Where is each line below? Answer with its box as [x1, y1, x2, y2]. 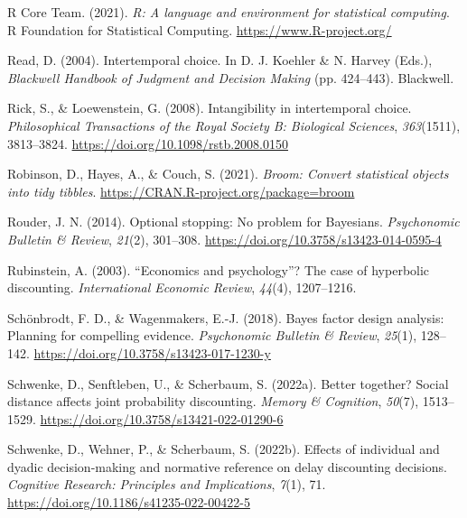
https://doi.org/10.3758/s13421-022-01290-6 [40, 409, 284, 428]
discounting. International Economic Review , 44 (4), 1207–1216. [7, 278, 357, 297]
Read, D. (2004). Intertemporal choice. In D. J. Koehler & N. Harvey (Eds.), [7, 51, 433, 69]
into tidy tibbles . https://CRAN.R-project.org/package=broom [7, 181, 355, 200]
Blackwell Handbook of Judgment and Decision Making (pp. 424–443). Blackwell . [7, 68, 454, 87]
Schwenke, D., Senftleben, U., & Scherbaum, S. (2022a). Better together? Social [7, 374, 449, 393]
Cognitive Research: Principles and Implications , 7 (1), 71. [7, 475, 326, 494]
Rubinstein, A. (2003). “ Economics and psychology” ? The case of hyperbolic [7, 260, 430, 279]
